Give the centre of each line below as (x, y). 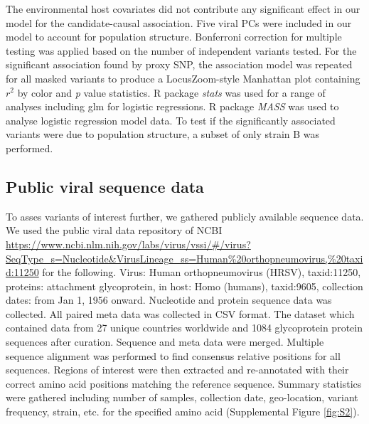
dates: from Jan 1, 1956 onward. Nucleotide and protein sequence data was (169, 300)
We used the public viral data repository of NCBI (114, 230)
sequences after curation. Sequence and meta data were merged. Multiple (165, 342)
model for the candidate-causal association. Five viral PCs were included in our (179, 22)
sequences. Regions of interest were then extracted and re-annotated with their (177, 370)
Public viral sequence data (105, 186)
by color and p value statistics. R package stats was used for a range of (171, 92)
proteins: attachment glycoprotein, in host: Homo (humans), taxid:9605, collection (184, 286)
